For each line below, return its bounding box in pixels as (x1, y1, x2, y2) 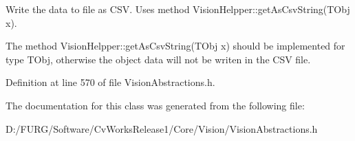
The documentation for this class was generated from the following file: (6, 98, 305, 112)
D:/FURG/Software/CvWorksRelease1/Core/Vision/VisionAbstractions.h (6, 121, 318, 135)
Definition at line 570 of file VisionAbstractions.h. (6, 75, 215, 89)
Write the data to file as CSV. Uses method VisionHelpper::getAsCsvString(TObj (6, 2, 350, 16)
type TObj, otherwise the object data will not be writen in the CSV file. (6, 52, 311, 66)
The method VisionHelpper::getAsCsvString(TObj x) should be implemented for (6, 39, 345, 53)
